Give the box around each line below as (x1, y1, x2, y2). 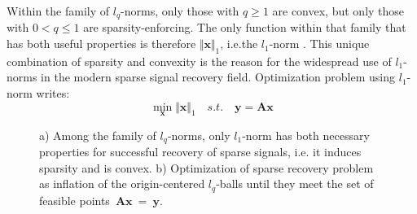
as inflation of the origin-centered (39, 175, 205, 192)
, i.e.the (220, 35, 258, 52)
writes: (36, 85, 70, 102)
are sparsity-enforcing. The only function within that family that (83, 19, 406, 36)
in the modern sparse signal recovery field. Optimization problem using (41, 68, 396, 85)
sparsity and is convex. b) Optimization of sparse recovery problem (39, 159, 374, 176)
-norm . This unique (269, 35, 370, 52)
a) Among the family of (39, 126, 156, 143)
